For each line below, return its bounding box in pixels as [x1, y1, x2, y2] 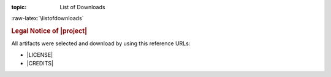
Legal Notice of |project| [11, 27, 88, 35]
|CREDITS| [26, 60, 53, 67]
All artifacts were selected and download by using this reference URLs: [11, 40, 191, 47]
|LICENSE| [26, 51, 53, 58]
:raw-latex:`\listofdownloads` [11, 15, 84, 22]
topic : [11, 4, 27, 10]
